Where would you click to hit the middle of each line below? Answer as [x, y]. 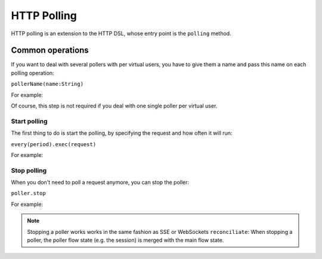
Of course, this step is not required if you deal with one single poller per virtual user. [114, 106]
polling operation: [32, 73]
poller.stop [28, 193]
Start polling [29, 121]
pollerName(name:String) [47, 84]
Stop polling [29, 170]
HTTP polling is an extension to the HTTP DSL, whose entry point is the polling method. [121, 33]
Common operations [50, 50]
